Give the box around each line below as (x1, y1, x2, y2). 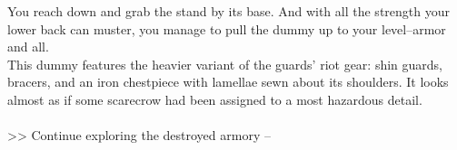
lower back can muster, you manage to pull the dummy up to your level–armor (7, 19, 446, 38)
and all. (7, 37, 49, 56)
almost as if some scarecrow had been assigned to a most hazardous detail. (7, 89, 422, 108)
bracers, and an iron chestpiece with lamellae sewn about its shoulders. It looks (7, 72, 449, 91)
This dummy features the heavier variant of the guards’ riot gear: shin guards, (7, 54, 443, 73)
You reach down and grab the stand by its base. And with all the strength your (7, 2, 450, 20)
